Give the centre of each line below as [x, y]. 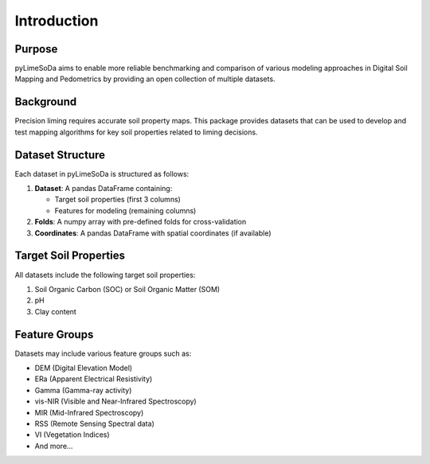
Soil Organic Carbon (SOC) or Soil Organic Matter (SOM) [127, 289]
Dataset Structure [60, 155]
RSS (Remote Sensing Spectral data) [94, 423]
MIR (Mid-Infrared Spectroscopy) [89, 412]
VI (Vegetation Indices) [72, 435]
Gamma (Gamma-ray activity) [83, 390]
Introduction [57, 21]
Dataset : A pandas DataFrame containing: [104, 189]
